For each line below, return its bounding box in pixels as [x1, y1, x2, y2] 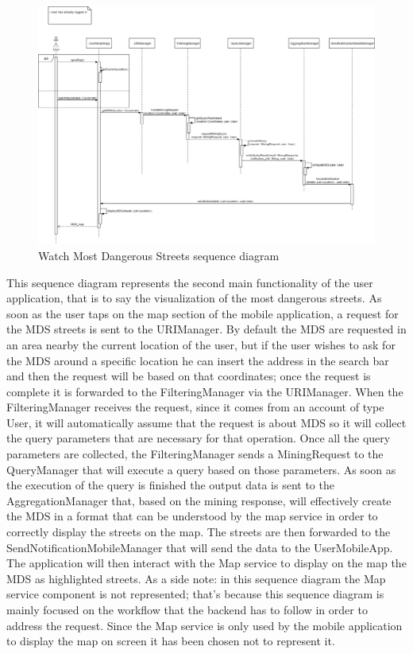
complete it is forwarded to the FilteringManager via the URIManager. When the [6, 383, 403, 399]
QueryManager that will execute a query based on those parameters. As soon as [6, 461, 396, 477]
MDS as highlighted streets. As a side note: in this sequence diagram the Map [6, 570, 386, 586]
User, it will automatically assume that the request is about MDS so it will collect [6, 414, 407, 430]
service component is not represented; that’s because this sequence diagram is [6, 586, 384, 602]
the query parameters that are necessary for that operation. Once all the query [6, 430, 391, 446]
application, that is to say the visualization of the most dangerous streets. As [6, 290, 382, 306]
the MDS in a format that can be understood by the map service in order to [6, 508, 378, 524]
